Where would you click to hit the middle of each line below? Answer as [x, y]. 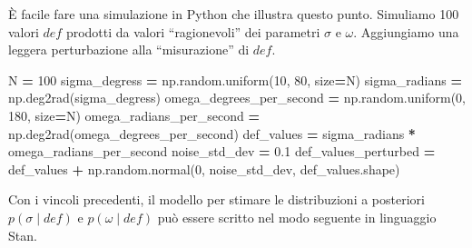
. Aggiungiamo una [406, 31]
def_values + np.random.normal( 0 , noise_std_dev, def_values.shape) [204, 169]
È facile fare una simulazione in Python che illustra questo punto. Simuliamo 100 [234, 14]
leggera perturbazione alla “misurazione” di [129, 50]
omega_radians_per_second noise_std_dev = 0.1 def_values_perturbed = [222, 151]
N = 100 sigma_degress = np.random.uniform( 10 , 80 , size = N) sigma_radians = [235, 79]
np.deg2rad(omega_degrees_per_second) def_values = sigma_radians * [212, 133]
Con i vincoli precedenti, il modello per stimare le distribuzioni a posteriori [216, 199]
